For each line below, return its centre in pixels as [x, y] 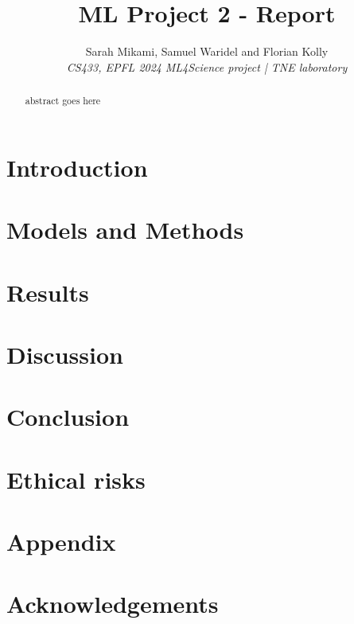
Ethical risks [76, 479]
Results [48, 292]
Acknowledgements [113, 604]
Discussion [65, 354]
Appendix [61, 542]
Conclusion [68, 417]
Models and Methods [125, 230]
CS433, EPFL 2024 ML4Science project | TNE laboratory [207, 66]
